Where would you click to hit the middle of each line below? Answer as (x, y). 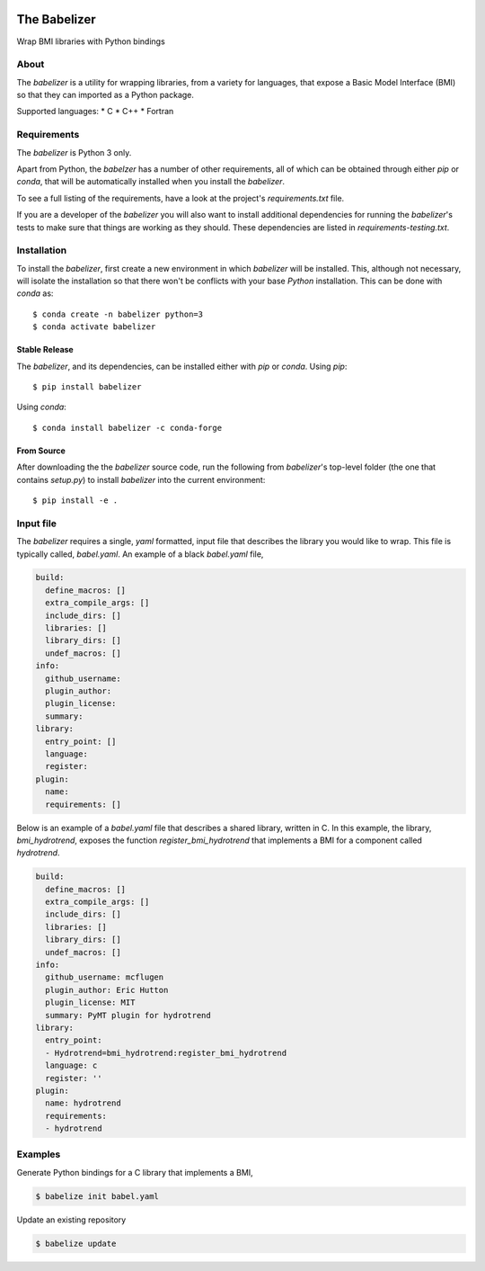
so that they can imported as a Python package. (106, 95)
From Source (41, 451)
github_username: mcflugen (105, 977)
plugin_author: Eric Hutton (107, 990)
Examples (39, 1154)
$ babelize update (76, 1243)
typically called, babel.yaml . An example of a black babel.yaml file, (140, 554)
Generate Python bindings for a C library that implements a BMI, (135, 1172)
